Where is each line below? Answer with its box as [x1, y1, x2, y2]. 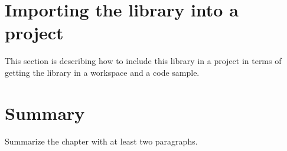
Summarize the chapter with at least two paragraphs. [5, 135, 198, 147]
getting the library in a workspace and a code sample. [5, 66, 200, 78]
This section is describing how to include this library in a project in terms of [5, 55, 282, 67]
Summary [5, 100, 85, 125]
